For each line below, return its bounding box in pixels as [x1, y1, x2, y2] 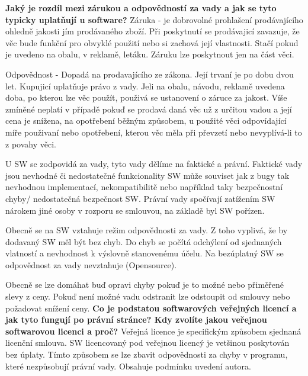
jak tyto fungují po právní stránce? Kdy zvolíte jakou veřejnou [5, 313, 267, 326]
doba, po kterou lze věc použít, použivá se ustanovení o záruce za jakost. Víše [5, 91, 287, 104]
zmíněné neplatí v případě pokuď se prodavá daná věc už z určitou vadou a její [5, 102, 292, 115]
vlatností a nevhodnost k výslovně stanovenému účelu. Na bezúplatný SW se [5, 247, 284, 259]
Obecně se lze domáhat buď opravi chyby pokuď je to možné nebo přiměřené [5, 278, 284, 291]
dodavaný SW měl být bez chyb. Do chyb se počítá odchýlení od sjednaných [5, 235, 282, 248]
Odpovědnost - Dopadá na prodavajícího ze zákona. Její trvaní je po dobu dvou [5, 68, 294, 80]
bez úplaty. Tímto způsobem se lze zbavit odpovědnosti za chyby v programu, [5, 348, 288, 361]
